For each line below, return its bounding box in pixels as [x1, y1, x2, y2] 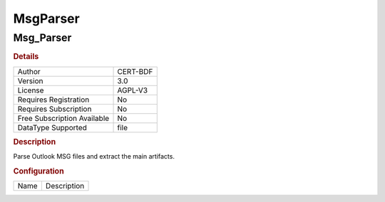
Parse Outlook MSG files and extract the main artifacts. [13, 152, 175, 161]
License [17, 85, 44, 95]
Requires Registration [17, 95, 90, 105]
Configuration [13, 166, 64, 176]
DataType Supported [17, 122, 87, 132]
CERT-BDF [117, 66, 153, 76]
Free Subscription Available [17, 113, 110, 123]
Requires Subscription [17, 104, 92, 114]
